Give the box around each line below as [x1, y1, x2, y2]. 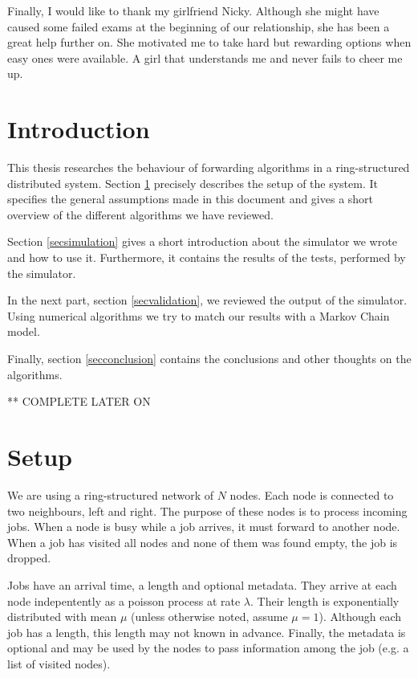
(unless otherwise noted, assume [131, 608, 288, 625]
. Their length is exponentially [250, 592, 400, 609]
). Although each [319, 608, 402, 625]
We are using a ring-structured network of [7, 486, 214, 503]
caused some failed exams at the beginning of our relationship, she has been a [7, 18, 390, 35]
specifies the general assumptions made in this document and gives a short [7, 190, 374, 207]
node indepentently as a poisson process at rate [7, 592, 241, 609]
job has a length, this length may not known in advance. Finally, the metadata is [7, 623, 406, 640]
